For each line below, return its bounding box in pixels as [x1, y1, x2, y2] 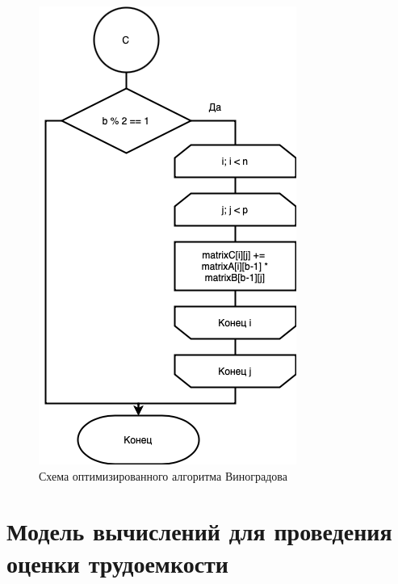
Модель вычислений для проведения [6, 515, 392, 548]
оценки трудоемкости [6, 546, 228, 579]
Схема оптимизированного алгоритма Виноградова [39, 467, 288, 484]
